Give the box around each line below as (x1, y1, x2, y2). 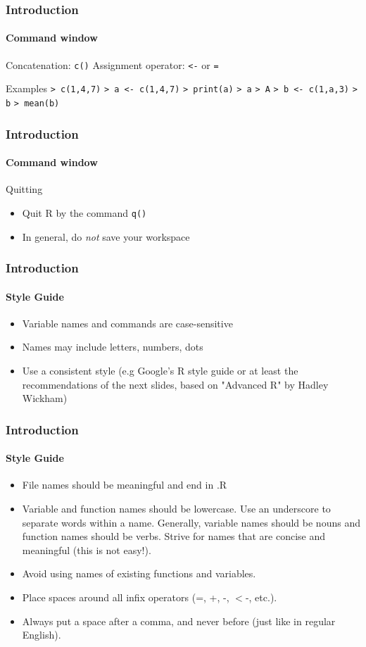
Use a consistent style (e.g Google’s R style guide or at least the (22, 363, 298, 377)
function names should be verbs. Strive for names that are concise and (22, 529, 326, 544)
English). (22, 627, 61, 642)
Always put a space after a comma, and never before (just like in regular (22, 613, 336, 628)
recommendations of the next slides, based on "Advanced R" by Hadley (22, 377, 329, 391)
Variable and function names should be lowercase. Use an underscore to (22, 501, 331, 515)
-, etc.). (245, 589, 277, 604)
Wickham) (22, 391, 68, 406)
